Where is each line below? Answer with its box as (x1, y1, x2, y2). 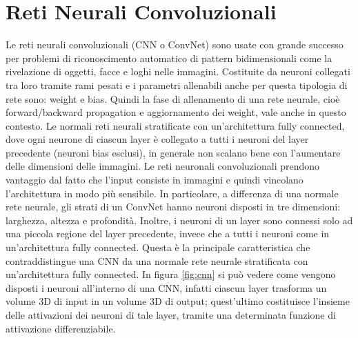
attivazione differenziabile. (6, 321, 116, 335)
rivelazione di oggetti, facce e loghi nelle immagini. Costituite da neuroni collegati (6, 64, 350, 79)
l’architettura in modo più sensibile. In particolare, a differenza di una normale (6, 186, 339, 200)
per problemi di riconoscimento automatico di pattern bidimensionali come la (6, 50, 332, 65)
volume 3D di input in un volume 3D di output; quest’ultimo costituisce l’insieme (6, 294, 350, 308)
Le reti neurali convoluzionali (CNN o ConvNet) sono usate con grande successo (6, 37, 344, 52)
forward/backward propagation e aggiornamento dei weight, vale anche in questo (6, 105, 346, 119)
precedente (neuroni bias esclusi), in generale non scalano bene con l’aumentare (6, 145, 341, 159)
